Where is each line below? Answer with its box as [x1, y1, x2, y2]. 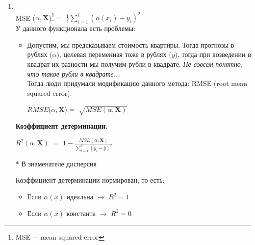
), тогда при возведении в [175, 49, 251, 59]
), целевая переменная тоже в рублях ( [56, 49, 172, 59]
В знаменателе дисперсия [21, 158, 97, 168]
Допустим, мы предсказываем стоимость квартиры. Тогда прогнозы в [27, 39, 234, 50]
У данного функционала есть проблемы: [15, 23, 136, 33]
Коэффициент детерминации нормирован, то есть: [15, 175, 165, 185]
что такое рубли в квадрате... [27, 68, 120, 79]
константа [66, 208, 96, 218]
